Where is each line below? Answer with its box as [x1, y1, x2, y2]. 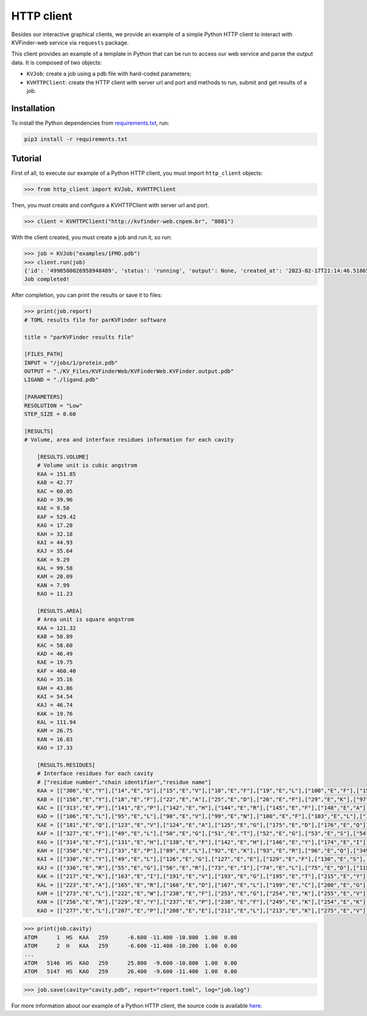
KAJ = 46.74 [37, 702, 73, 709]
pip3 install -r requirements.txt [24, 135, 128, 143]
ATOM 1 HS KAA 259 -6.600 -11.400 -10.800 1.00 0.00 [24, 933, 237, 941]
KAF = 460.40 [37, 667, 76, 674]
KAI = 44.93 [37, 539, 73, 546]
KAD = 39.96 [37, 496, 73, 503]
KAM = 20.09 [37, 573, 73, 580]
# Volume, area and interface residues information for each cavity [24, 436, 234, 443]
